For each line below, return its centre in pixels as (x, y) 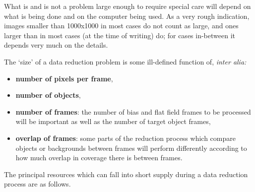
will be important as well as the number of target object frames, (113, 121)
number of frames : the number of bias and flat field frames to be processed (133, 111)
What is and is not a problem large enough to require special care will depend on (127, 6)
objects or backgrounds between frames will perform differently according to (131, 148)
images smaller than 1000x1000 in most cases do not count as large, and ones (121, 26)
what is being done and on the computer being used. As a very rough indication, (127, 16)
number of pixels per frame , (64, 78)
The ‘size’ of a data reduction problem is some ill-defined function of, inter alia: (125, 61)
